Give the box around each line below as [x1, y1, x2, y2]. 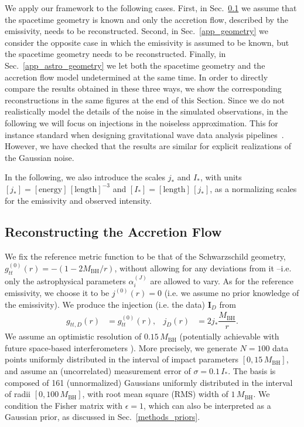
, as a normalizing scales [210, 182, 297, 194]
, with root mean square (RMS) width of [82, 388, 228, 400]
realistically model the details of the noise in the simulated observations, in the [5, 105, 288, 117]
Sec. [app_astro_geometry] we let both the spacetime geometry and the [5, 59, 265, 71]
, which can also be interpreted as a [144, 399, 271, 411]
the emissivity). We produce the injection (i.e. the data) [5, 298, 206, 310]
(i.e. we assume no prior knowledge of [164, 286, 299, 298]
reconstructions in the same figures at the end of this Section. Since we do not [5, 93, 285, 106]
